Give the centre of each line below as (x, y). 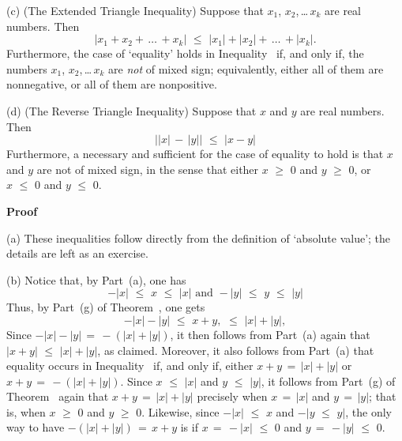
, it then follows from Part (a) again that (270, 334)
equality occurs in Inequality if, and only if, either (130, 366)
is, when (26, 411)
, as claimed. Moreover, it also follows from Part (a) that (236, 350)
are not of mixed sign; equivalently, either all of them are (246, 68)
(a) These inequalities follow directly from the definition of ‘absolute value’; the (199, 237)
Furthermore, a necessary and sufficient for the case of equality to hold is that (195, 154)
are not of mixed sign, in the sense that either (148, 169)
